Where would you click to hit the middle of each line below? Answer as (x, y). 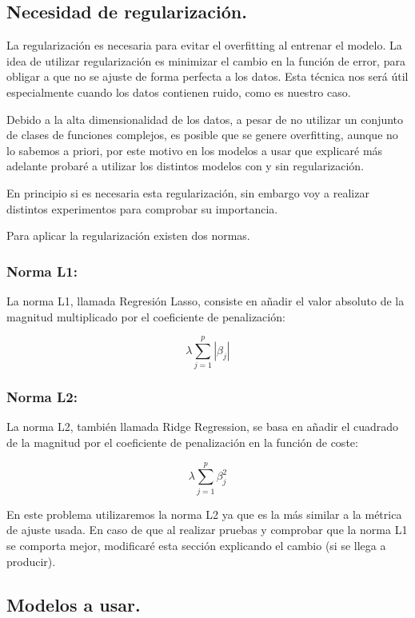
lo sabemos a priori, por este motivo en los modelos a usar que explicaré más (195, 150)
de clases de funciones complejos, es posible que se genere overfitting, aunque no (202, 135)
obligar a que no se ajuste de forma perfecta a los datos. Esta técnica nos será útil (207, 76)
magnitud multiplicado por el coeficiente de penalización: (146, 316)
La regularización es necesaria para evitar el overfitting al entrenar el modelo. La (204, 45)
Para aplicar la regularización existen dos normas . (128, 235)
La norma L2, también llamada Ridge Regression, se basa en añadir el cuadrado (203, 427)
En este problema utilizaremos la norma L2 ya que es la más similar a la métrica (204, 514)
